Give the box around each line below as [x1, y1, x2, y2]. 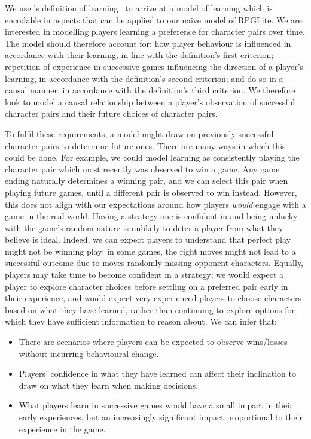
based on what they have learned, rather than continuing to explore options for [5, 303, 295, 316]
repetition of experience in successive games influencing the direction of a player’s [5, 60, 304, 72]
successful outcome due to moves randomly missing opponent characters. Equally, [5, 256, 303, 269]
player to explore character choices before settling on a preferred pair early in [5, 280, 288, 292]
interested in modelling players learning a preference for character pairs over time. [5, 25, 305, 38]
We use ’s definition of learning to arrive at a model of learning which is [5, 2, 273, 14]
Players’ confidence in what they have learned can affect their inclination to [19, 367, 296, 380]
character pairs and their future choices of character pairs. [5, 107, 218, 120]
